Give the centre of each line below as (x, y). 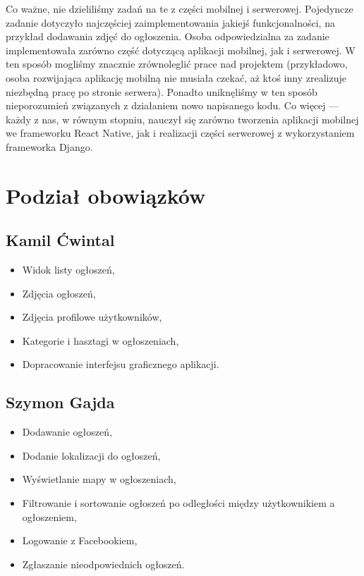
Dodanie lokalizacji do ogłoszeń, (91, 455)
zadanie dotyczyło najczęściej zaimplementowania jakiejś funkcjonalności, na (170, 22)
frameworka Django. (49, 146)
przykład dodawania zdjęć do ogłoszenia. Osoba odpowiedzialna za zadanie (168, 36)
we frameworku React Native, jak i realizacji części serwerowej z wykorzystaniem (180, 133)
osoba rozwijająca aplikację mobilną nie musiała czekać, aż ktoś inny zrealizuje (176, 77)
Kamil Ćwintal (60, 240)
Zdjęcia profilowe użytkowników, (92, 317)
